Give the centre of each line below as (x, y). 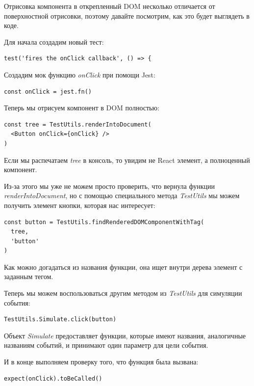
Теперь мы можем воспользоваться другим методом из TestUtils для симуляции (123, 293)
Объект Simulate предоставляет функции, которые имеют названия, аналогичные (125, 335)
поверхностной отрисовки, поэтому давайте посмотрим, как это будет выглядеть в (127, 15)
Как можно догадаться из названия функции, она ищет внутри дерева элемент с (123, 267)
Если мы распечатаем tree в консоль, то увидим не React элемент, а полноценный (127, 160)
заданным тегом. (29, 276)
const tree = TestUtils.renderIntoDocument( (78, 124)
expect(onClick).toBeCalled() (53, 378)
